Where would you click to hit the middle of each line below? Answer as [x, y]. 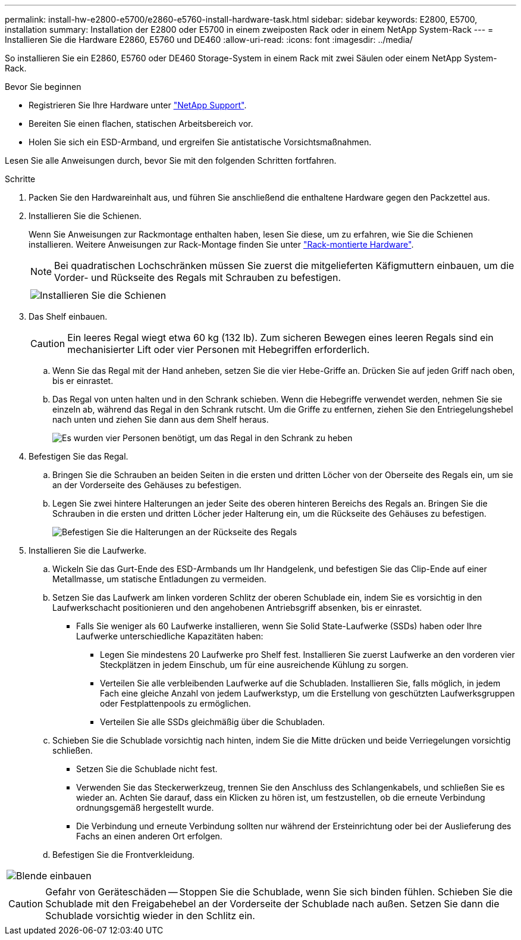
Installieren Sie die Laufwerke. [88, 550]
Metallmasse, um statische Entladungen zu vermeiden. [159, 579]
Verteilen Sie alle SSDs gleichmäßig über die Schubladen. [213, 722]
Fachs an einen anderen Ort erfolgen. [149, 836]
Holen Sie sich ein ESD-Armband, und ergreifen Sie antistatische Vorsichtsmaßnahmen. [200, 142]
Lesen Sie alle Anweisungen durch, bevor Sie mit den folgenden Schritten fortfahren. [171, 160]
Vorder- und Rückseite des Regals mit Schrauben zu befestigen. [198, 277]
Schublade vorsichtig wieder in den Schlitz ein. [150, 916]
